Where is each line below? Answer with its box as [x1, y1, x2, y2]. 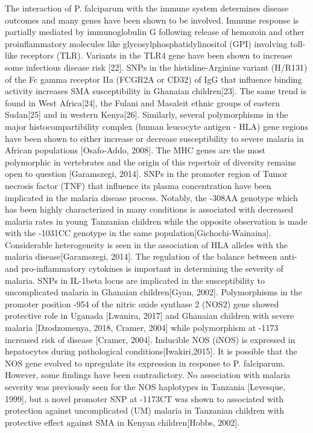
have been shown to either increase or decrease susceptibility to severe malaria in [5, 132, 304, 144]
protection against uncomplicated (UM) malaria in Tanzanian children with [5, 404, 285, 417]
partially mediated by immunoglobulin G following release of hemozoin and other [5, 25, 305, 38]
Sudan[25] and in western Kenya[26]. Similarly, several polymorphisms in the [5, 108, 288, 121]
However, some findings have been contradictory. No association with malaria [5, 368, 291, 381]
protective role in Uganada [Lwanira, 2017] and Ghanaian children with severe [5, 309, 294, 322]
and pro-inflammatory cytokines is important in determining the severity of [5, 262, 283, 275]
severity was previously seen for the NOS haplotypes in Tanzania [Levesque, [5, 380, 286, 393]
